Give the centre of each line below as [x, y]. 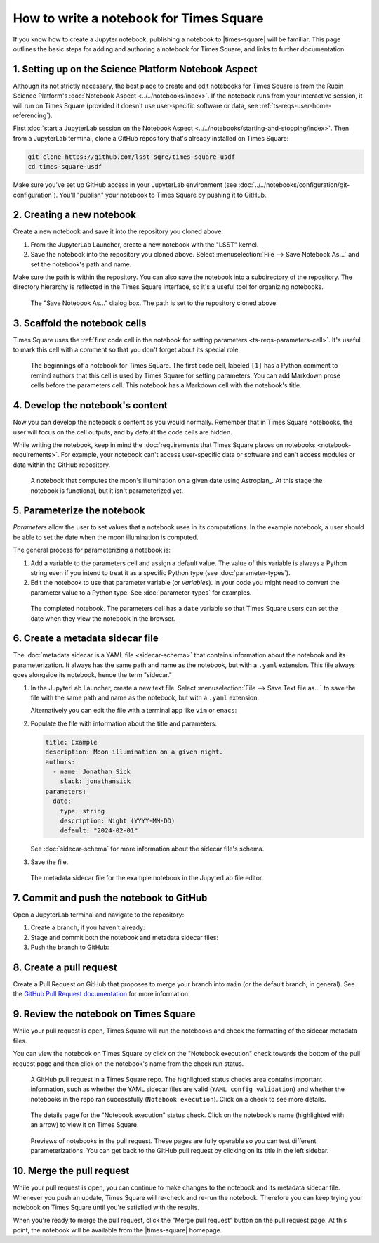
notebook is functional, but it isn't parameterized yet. [107, 490]
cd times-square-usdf [65, 167]
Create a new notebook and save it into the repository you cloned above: [118, 231]
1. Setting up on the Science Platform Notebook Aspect [135, 69]
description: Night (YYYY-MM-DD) [118, 820]
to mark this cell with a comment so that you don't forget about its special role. [126, 350]
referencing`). [33, 115]
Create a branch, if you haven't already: [88, 927]
